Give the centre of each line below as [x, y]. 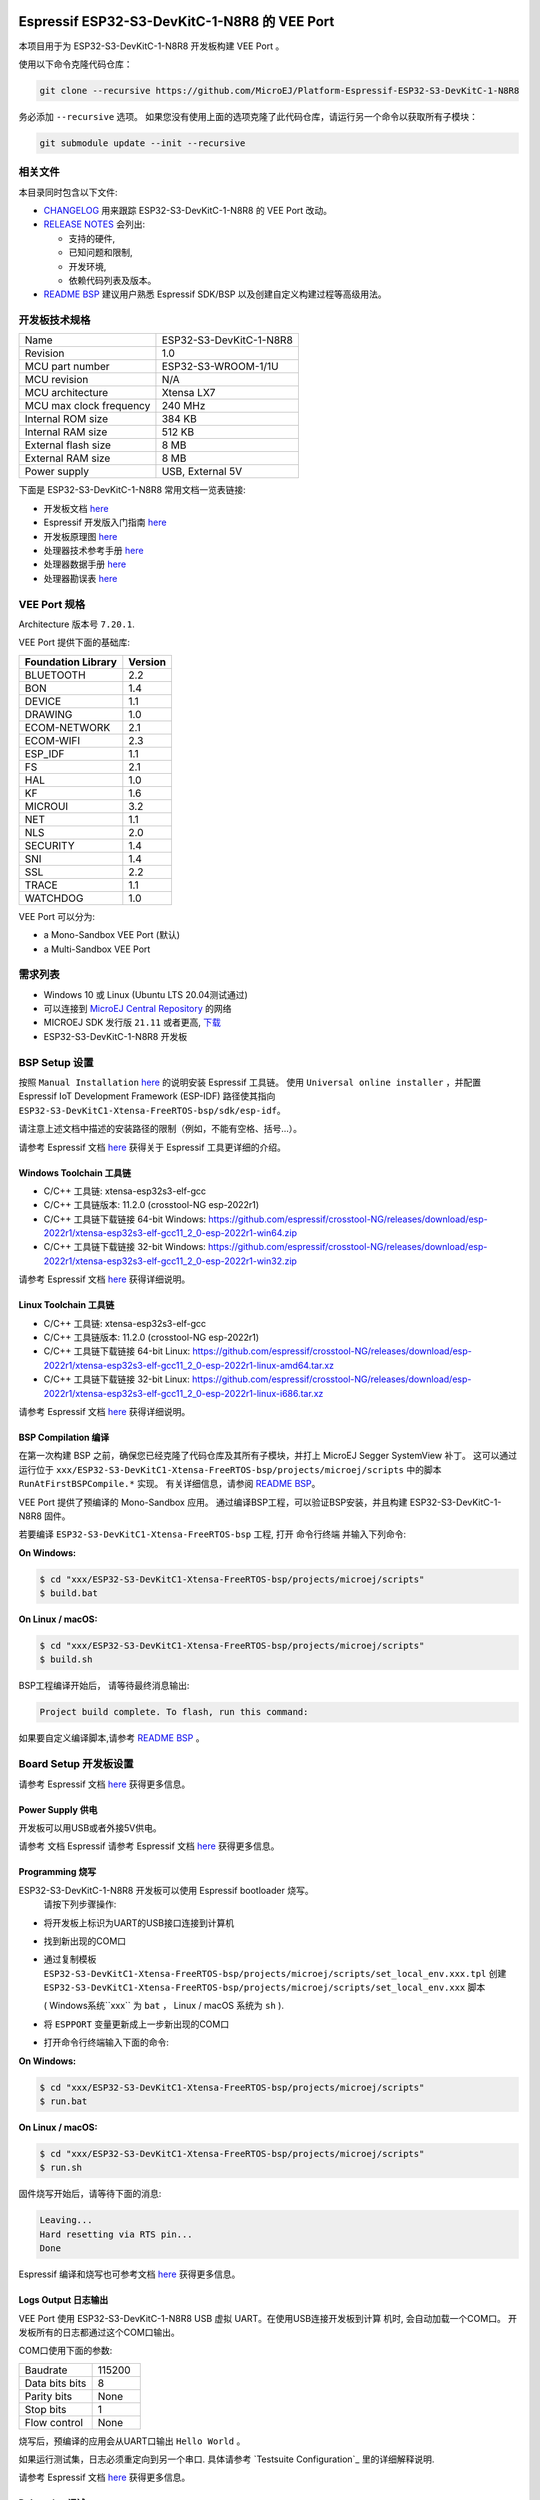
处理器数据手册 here [85, 564]
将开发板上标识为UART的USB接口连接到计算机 [139, 1922]
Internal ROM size [66, 419]
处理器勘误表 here [80, 578]
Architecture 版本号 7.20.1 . [76, 624]
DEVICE [43, 701]
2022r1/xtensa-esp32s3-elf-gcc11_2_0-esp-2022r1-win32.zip [170, 1261]
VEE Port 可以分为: [56, 916]
